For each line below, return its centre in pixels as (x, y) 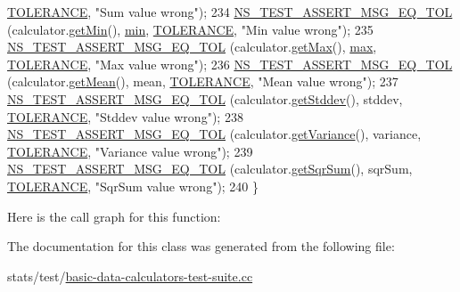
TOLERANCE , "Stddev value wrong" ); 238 (125, 116)
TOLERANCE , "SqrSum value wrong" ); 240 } (133, 186)
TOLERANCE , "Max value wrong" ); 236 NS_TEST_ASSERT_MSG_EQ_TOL (230, 64)
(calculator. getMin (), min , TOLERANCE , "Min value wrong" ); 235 (190, 29)
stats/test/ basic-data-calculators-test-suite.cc (130, 276)
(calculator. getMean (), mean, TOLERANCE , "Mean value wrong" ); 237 (203, 81)
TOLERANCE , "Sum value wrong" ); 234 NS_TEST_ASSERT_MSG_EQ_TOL (230, 12)
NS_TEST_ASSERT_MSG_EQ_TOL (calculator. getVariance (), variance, (214, 134)
